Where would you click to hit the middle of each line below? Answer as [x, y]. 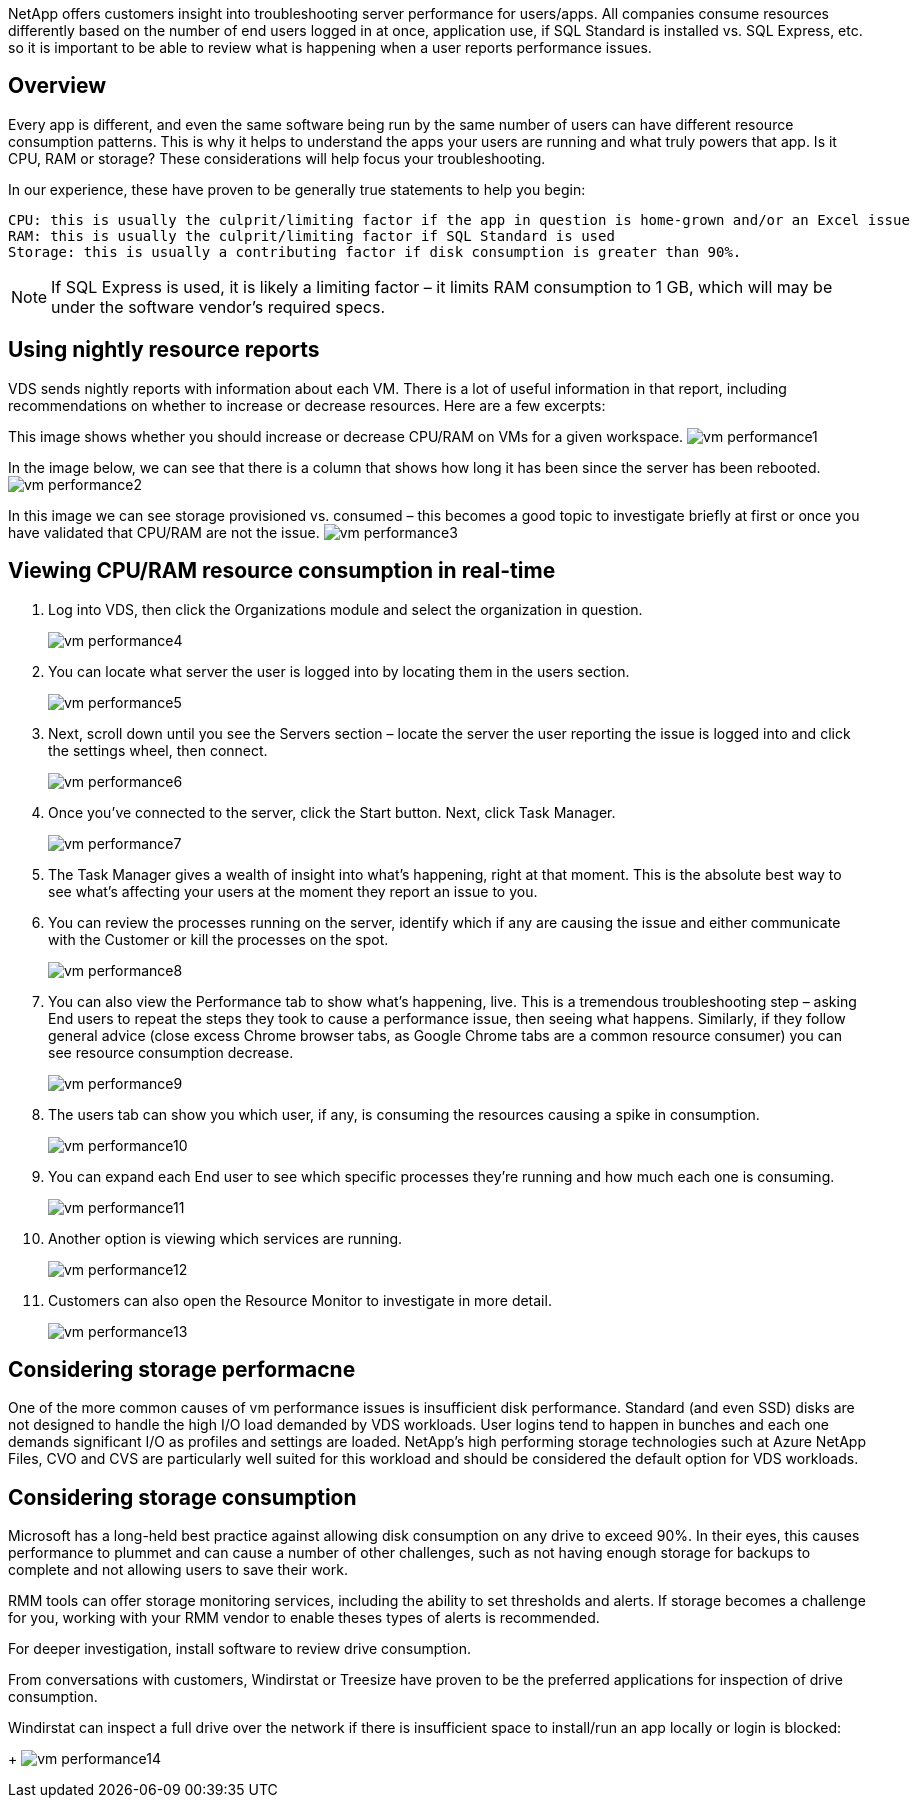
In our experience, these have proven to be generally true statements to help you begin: [297, 189]
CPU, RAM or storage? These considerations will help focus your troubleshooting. [277, 158]
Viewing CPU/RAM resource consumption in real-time [282, 571]
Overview [57, 86]
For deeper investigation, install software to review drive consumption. [239, 1649]
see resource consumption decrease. [171, 1052]
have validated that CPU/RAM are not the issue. [164, 532]
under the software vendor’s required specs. [218, 306]
